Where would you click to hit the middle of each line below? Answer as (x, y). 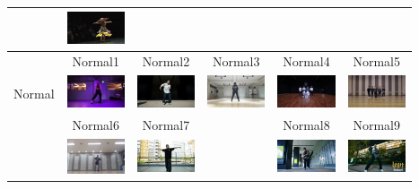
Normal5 (376, 61)
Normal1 (96, 61)
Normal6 (96, 125)
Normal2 (166, 61)
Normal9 (376, 125)
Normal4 (306, 61)
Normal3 (236, 61)
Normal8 (306, 125)
